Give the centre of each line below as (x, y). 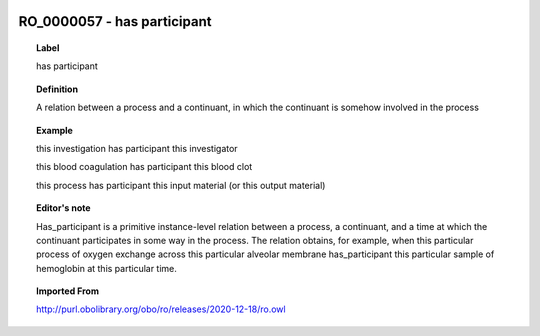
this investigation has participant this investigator (137, 148)
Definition (57, 89)
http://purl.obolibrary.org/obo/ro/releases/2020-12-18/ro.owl (161, 309)
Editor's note (63, 208)
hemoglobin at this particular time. (106, 268)
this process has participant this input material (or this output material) (181, 185)
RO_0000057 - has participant (115, 21)
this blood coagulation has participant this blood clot (144, 167)
